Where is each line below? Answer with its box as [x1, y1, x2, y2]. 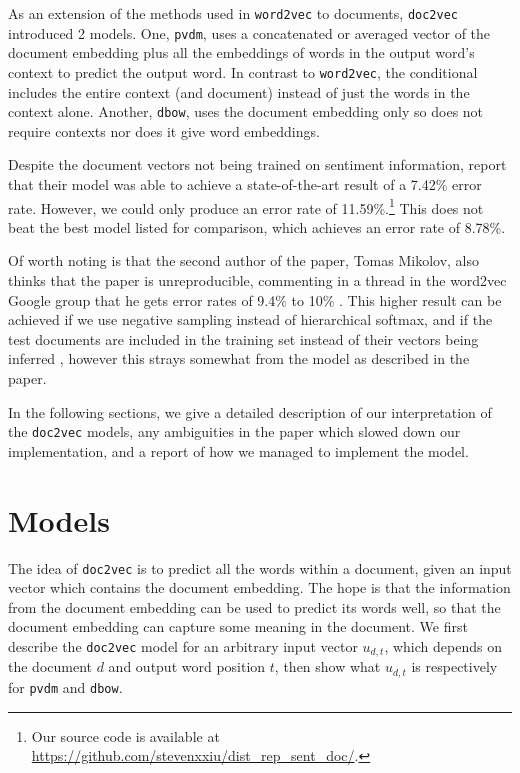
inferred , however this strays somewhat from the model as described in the [8, 348, 470, 369]
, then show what [274, 656, 381, 677]
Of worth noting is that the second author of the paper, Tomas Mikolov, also [8, 250, 480, 271]
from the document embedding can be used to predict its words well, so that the [8, 596, 501, 617]
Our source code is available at [31, 725, 220, 746]
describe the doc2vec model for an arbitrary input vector [8, 636, 358, 656]
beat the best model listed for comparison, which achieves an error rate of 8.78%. [8, 216, 506, 237]
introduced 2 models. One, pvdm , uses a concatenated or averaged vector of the [8, 22, 491, 43]
